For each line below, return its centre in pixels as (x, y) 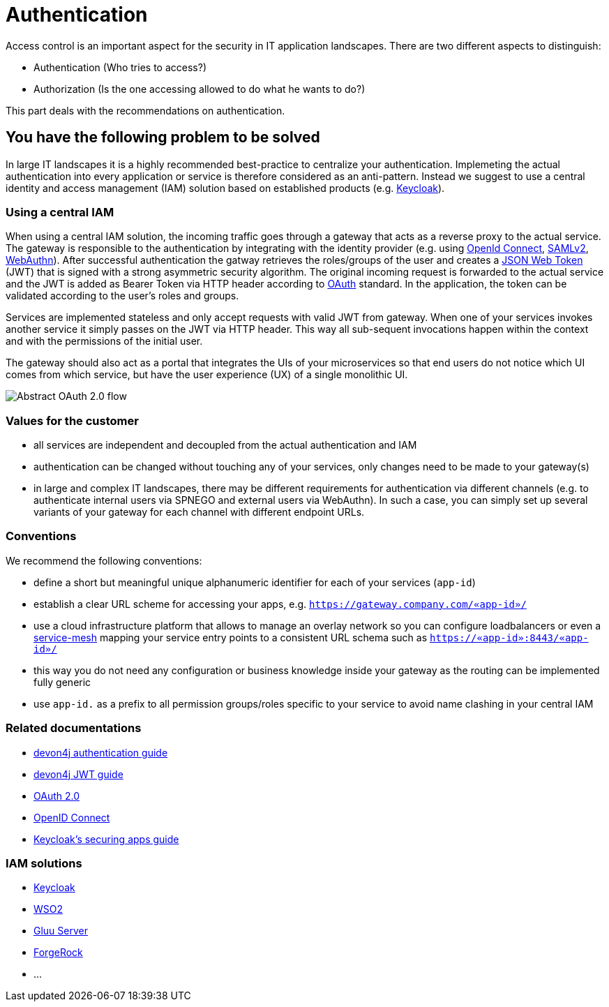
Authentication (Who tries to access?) (120, 67)
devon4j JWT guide (78, 774)
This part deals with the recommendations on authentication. (145, 110)
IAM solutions (44, 863)
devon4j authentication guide (101, 752)
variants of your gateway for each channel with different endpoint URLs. (199, 512)
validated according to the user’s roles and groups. (122, 296)
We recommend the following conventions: (104, 560)
